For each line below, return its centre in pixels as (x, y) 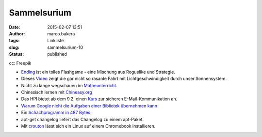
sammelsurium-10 (65, 47)
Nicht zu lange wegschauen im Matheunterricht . (69, 85)
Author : (17, 33)
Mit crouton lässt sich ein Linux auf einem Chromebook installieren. (88, 126)
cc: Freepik (20, 63)
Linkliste (56, 41)
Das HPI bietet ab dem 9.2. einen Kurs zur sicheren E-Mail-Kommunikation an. (99, 99)
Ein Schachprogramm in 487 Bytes (56, 113)
